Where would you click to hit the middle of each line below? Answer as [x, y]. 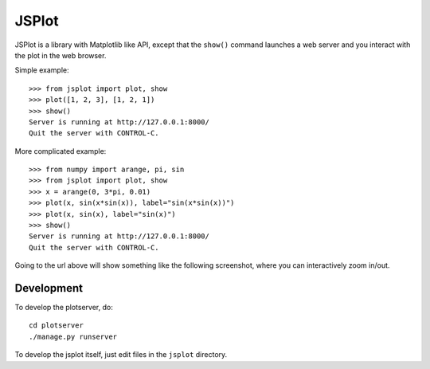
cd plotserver [56, 326]
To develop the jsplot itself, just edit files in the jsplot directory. [121, 355]
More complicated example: [61, 151]
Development [49, 288]
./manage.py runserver [73, 336]
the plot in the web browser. [61, 55]
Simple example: [42, 70]
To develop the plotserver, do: [64, 308]
